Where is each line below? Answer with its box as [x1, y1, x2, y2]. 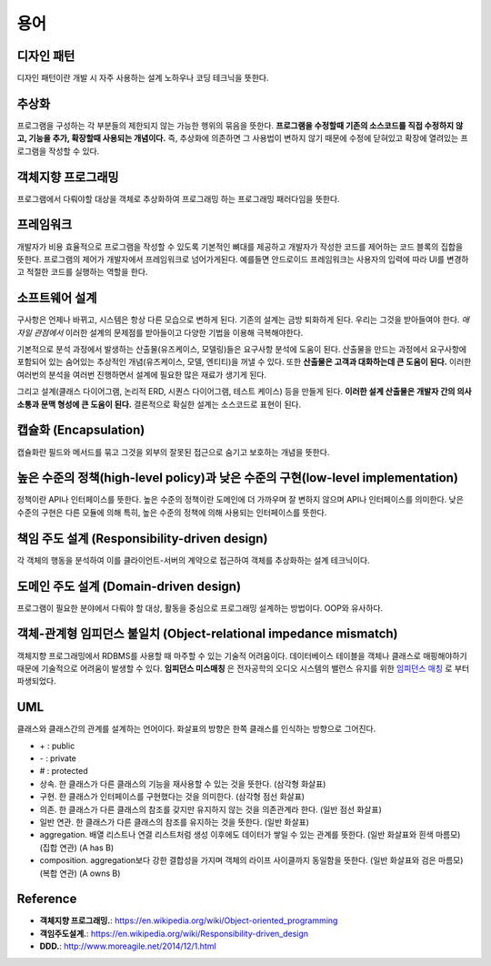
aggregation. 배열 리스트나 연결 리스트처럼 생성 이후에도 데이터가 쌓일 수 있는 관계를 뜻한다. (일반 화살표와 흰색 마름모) [39, 829, 461, 840]
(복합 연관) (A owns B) [39, 868, 121, 879]
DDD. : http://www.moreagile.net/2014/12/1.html [39, 941, 217, 951]
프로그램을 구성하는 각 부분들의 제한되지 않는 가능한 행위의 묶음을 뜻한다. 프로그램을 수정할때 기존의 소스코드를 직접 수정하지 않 [16, 119, 464, 131]
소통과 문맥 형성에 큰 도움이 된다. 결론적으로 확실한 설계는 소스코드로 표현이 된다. [16, 399, 302, 410]
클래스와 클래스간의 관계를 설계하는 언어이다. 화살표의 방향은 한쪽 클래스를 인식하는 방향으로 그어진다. [16, 724, 376, 735]
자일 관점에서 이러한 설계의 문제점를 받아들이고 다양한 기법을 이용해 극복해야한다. [16, 327, 304, 338]
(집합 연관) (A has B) [39, 842, 115, 853]
